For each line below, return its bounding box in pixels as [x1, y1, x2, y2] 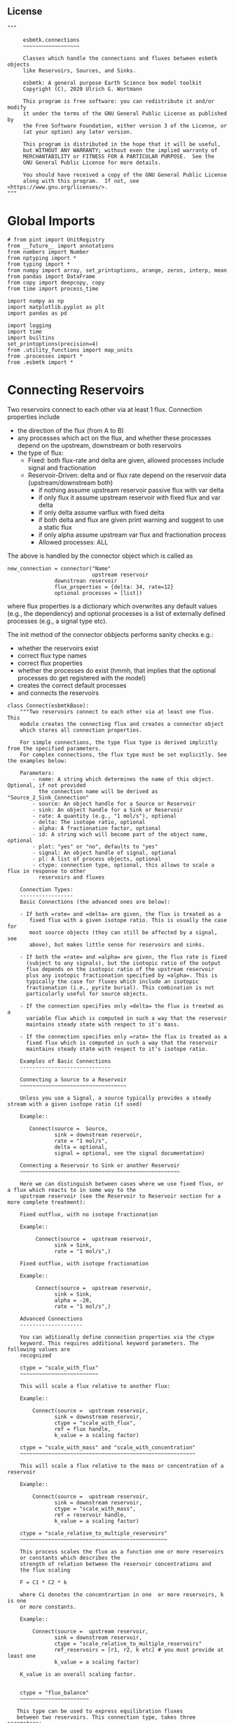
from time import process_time [7, 285, 99, 292]
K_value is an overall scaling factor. [20, 1670, 137, 1677]
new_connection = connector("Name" [7, 565, 111, 572]
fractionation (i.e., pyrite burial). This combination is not [25, 984, 215, 991]
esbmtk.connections [22, 36, 80, 43]
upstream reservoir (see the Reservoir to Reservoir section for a [20, 1193, 221, 1200]
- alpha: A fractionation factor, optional [32, 825, 161, 832]
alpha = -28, [54, 1296, 92, 1304]
